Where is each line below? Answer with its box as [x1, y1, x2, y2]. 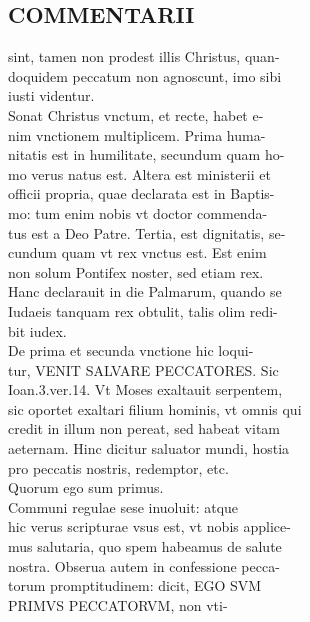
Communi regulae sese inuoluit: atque [8, 496, 239, 517]
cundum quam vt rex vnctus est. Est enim [8, 242, 267, 263]
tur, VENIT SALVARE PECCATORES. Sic [8, 359, 279, 380]
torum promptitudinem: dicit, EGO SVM [8, 575, 262, 596]
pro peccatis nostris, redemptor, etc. [8, 457, 229, 478]
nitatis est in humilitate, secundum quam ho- [8, 144, 285, 165]
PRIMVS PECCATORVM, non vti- [8, 594, 228, 615]
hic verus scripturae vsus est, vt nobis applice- [8, 516, 291, 537]
